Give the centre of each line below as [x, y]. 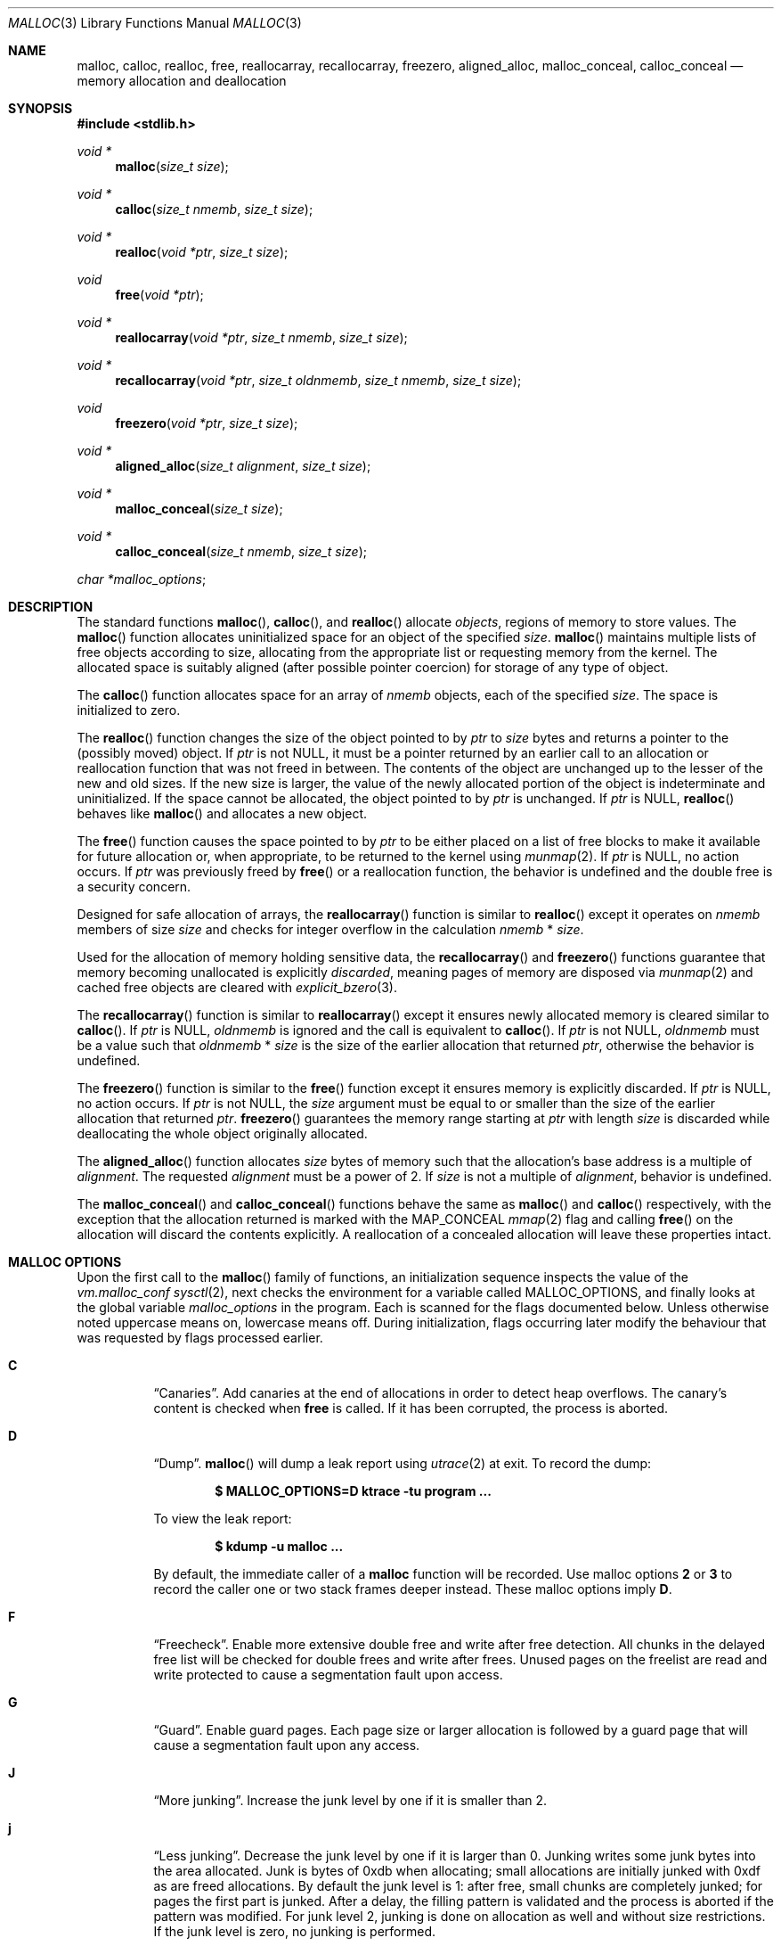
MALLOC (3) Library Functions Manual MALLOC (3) [155, 23]
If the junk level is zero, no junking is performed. [295, 1931]
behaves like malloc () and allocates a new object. [222, 813]
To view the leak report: [223, 1519]
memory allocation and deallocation [182, 81]
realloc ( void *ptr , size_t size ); [202, 252]
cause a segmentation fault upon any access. [287, 1745]
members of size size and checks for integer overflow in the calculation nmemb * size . [330, 929]
